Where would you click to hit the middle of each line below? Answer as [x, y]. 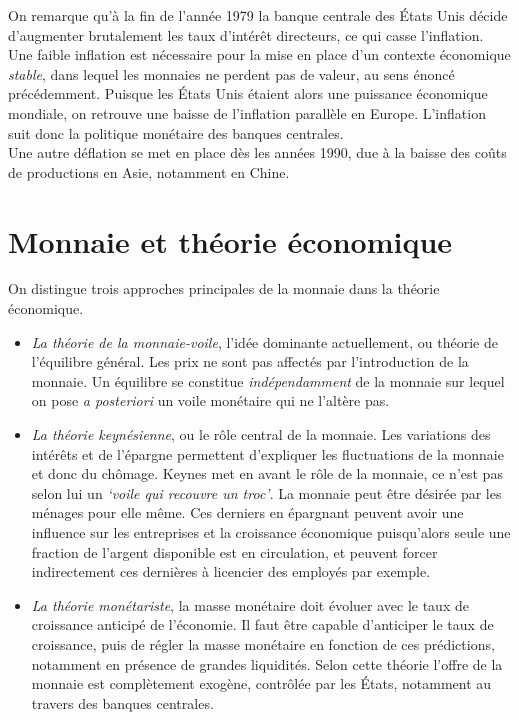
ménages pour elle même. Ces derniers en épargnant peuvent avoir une [247, 512]
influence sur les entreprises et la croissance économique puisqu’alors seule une [271, 532]
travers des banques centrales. [122, 702]
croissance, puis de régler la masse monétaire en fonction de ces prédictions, [263, 643]
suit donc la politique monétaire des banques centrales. [176, 132]
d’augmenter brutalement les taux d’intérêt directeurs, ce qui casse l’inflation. [246, 34]
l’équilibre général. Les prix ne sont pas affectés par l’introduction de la [250, 361]
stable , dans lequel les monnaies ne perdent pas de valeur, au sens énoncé [231, 73]
